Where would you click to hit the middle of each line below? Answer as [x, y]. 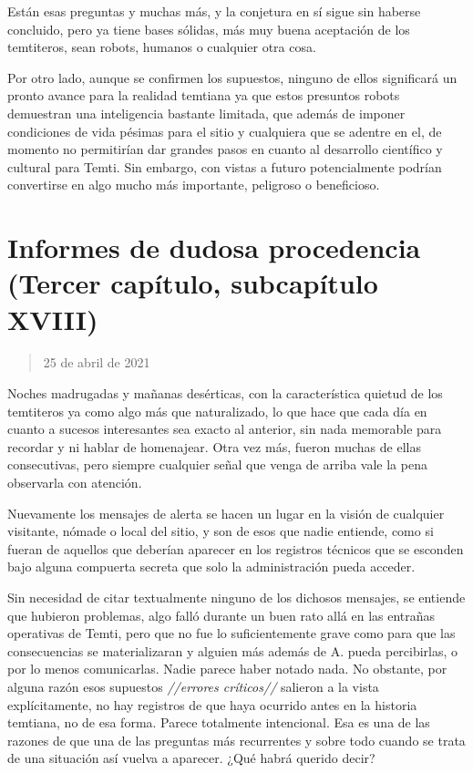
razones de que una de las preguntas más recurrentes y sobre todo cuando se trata [236, 740]
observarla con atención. [75, 482]
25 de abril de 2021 [97, 362]
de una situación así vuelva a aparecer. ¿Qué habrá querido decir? [191, 758]
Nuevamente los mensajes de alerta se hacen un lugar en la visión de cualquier [226, 513]
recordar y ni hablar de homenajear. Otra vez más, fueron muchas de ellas [214, 446]
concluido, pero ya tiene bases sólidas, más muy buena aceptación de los [209, 29]
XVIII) [53, 319]
